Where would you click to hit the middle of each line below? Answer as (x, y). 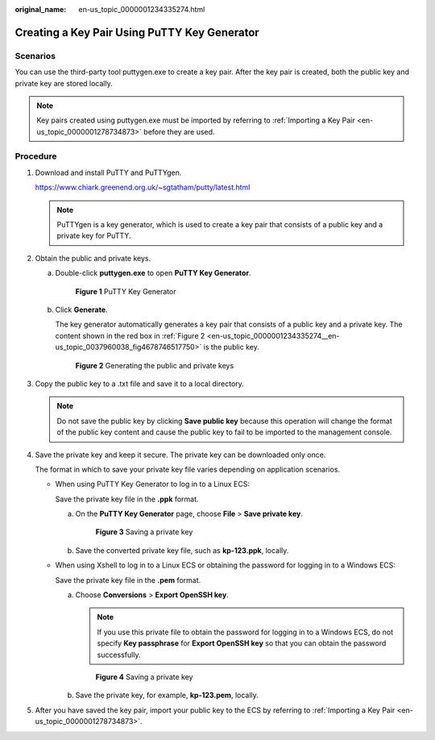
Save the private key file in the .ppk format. (127, 499)
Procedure (36, 156)
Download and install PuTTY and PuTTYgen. (108, 173)
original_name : (41, 9)
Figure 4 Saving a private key (144, 676)
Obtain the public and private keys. (93, 258)
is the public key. (231, 347)
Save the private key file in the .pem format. (128, 580)
